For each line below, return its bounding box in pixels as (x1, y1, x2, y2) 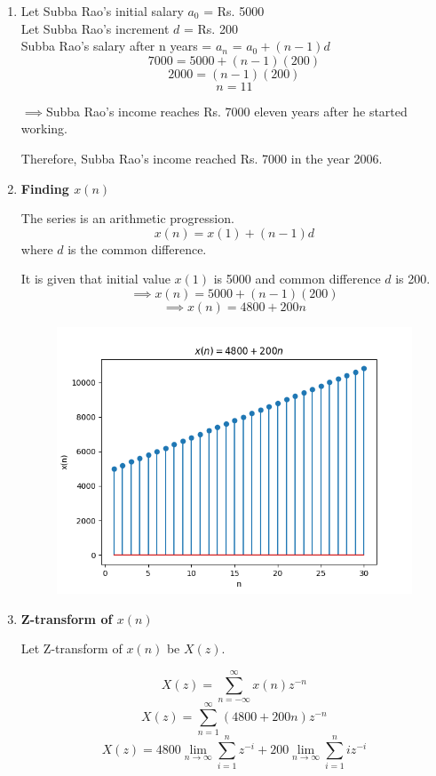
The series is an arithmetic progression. (20, 209, 234, 228)
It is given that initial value (20, 269, 170, 288)
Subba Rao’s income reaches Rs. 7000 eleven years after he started (45, 101, 408, 120)
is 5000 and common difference (213, 269, 381, 288)
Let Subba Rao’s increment (20, 19, 170, 37)
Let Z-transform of (20, 639, 123, 658)
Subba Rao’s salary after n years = (20, 36, 212, 55)
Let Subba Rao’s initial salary (20, 2, 184, 20)
